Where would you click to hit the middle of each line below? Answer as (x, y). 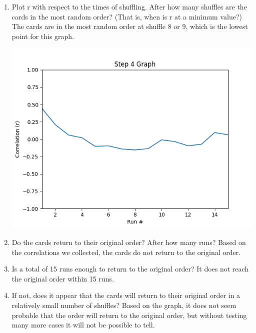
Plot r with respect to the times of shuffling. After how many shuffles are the (129, 6)
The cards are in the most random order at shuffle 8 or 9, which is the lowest (130, 26)
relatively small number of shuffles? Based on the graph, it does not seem (124, 305)
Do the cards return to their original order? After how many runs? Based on (129, 242)
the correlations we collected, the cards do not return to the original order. (126, 252)
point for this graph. (43, 36)
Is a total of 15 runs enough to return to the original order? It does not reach (130, 269)
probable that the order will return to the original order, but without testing (129, 315)
